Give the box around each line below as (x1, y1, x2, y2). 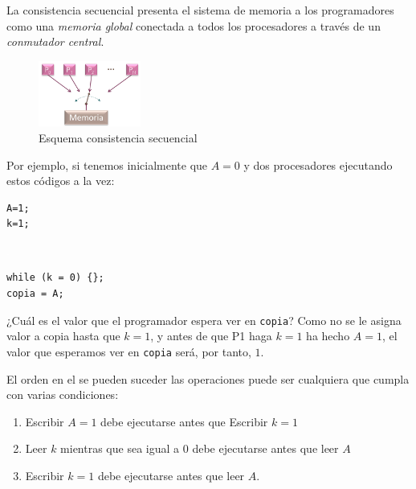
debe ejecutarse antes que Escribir (100, 413, 268, 429)
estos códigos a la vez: (6, 172, 115, 189)
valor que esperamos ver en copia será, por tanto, (6, 343, 251, 360)
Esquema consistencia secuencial (39, 129, 198, 146)
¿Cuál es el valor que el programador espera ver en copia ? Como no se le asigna (6, 311, 402, 328)
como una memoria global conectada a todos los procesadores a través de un (6, 17, 381, 34)
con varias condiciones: (6, 386, 119, 403)
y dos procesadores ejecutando (243, 156, 393, 173)
